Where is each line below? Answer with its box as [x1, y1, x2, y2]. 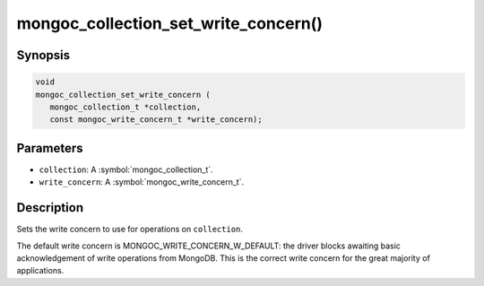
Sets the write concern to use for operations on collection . [16, 224, 244, 235]
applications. [16, 265, 65, 276]
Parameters [16, 140, 83, 156]
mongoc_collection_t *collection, [49, 101, 202, 112]
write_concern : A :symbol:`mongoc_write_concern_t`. [39, 177, 245, 187]
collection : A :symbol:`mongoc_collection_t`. [39, 164, 214, 175]
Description [16, 200, 84, 215]
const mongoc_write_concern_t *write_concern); [49, 115, 264, 125]
